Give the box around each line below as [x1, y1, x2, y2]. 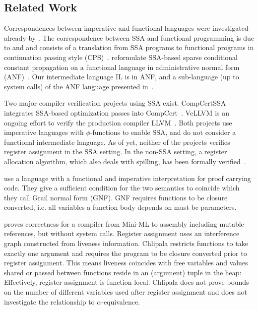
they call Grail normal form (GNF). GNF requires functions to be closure [4, 192, 228, 202]
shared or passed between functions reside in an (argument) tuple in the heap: [4, 267, 242, 277]
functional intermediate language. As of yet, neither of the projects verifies [4, 136, 230, 147]
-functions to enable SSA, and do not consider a [90, 127, 236, 137]
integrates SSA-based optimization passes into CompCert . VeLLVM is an [4, 107, 229, 118]
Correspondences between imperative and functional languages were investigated [4, 23, 249, 33]
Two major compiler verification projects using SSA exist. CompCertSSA [4, 98, 226, 108]
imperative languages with [4, 127, 84, 137]
